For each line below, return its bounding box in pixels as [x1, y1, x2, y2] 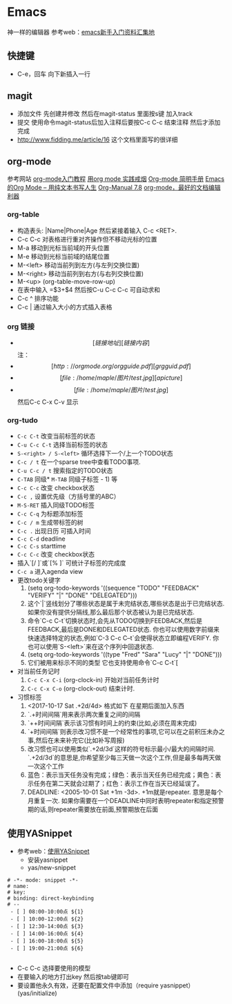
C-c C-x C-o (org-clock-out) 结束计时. [27, 684, 135, 693]
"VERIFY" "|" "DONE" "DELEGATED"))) [27, 591, 137, 599]
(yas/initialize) [17, 989, 57, 998]
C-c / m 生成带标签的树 [17, 519, 84, 527]
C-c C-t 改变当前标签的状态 [17, 432, 95, 441]
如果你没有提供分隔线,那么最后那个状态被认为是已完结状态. [27, 608, 195, 617]
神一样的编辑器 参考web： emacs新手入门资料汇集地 [7, 28, 155, 36]
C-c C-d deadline [17, 534, 66, 543]
